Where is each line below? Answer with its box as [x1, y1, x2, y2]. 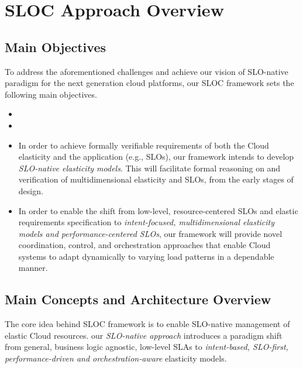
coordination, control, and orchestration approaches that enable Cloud [18, 239, 271, 251]
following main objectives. [5, 88, 97, 100]
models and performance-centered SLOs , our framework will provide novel [18, 227, 283, 239]
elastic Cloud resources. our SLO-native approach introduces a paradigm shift [5, 329, 283, 341]
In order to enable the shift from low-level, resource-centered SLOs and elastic [18, 204, 298, 216]
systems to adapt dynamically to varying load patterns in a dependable [18, 250, 274, 262]
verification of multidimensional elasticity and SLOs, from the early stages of [18, 173, 294, 185]
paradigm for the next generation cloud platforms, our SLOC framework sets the [5, 77, 294, 89]
